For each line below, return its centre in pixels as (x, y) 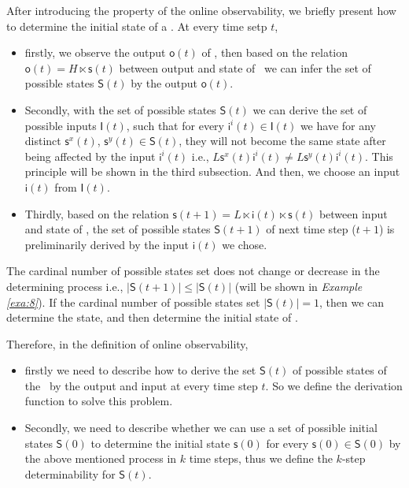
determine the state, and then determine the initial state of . (152, 317)
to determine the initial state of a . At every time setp (137, 26)
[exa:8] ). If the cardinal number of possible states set (133, 302)
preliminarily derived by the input (107, 244)
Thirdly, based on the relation (97, 213)
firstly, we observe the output (95, 52)
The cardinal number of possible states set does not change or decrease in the (193, 271)
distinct (43, 141)
